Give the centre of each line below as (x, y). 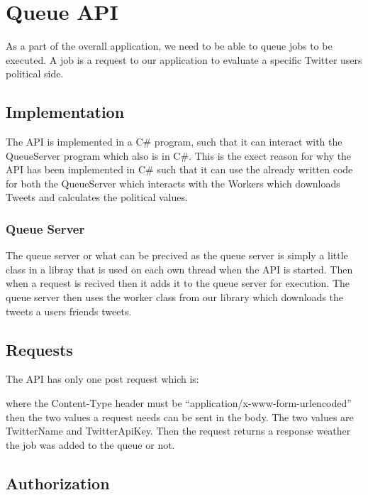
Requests (39, 349)
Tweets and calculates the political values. (97, 197)
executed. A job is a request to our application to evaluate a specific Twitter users (184, 59)
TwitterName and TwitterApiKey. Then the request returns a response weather (178, 431)
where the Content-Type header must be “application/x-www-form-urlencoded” (179, 403)
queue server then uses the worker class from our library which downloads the (174, 297)
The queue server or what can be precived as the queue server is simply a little (177, 255)
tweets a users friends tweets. (69, 311)
